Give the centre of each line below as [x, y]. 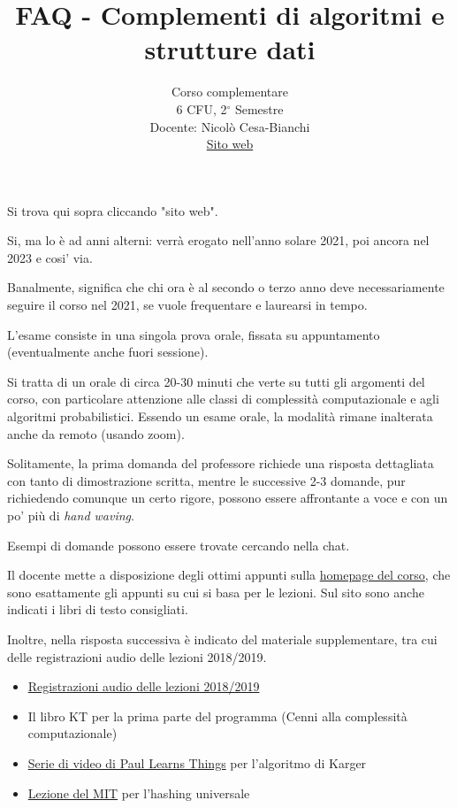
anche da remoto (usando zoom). [96, 433]
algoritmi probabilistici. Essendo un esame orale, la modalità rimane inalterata [220, 416]
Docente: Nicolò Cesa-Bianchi [230, 126]
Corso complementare [230, 92]
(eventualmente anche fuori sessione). [108, 352]
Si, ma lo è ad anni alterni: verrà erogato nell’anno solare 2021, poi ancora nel [218, 240]
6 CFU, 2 [202, 108]
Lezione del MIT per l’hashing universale [139, 793]
